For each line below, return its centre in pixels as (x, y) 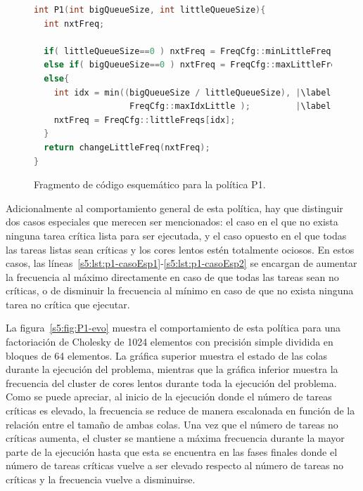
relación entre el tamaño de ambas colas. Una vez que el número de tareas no (172, 424)
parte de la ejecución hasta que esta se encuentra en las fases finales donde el (172, 451)
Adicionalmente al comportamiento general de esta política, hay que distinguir (174, 208)
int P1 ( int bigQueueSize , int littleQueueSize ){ (150, 10)
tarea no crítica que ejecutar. (68, 304)
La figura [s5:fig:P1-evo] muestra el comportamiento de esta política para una (173, 328)
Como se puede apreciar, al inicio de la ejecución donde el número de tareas (169, 397)
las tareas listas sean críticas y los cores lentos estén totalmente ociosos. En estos (180, 249)
